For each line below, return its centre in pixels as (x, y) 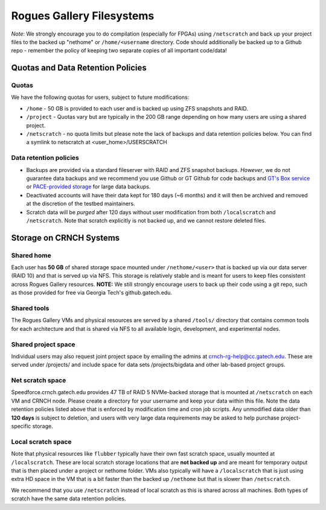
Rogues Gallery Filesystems (83, 16)
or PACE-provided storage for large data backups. (88, 186)
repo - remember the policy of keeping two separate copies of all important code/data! (119, 51)
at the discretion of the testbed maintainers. (81, 204)
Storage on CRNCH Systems (66, 237)
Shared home (31, 255)
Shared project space (43, 344)
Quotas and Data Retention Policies (79, 68)
